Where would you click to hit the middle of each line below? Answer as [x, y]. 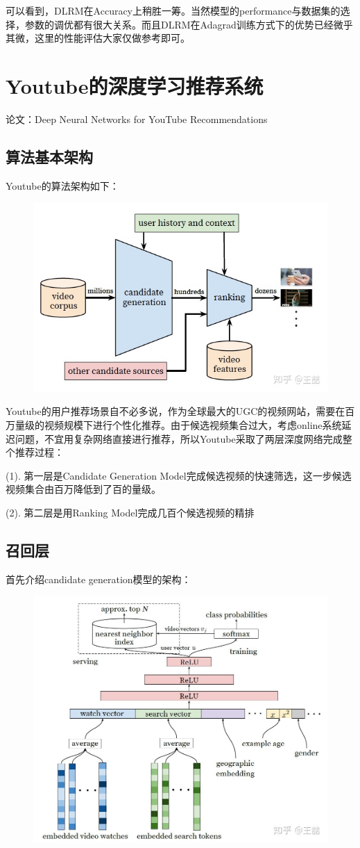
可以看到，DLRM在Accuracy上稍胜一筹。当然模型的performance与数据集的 [173, 10]
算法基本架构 [49, 156]
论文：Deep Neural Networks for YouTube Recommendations [137, 119]
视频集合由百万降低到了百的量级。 [83, 489]
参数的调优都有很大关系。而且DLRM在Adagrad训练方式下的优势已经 [179, 24]
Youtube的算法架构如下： [62, 185]
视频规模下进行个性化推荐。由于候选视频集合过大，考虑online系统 [193, 425]
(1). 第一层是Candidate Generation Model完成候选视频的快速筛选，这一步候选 [179, 475]
